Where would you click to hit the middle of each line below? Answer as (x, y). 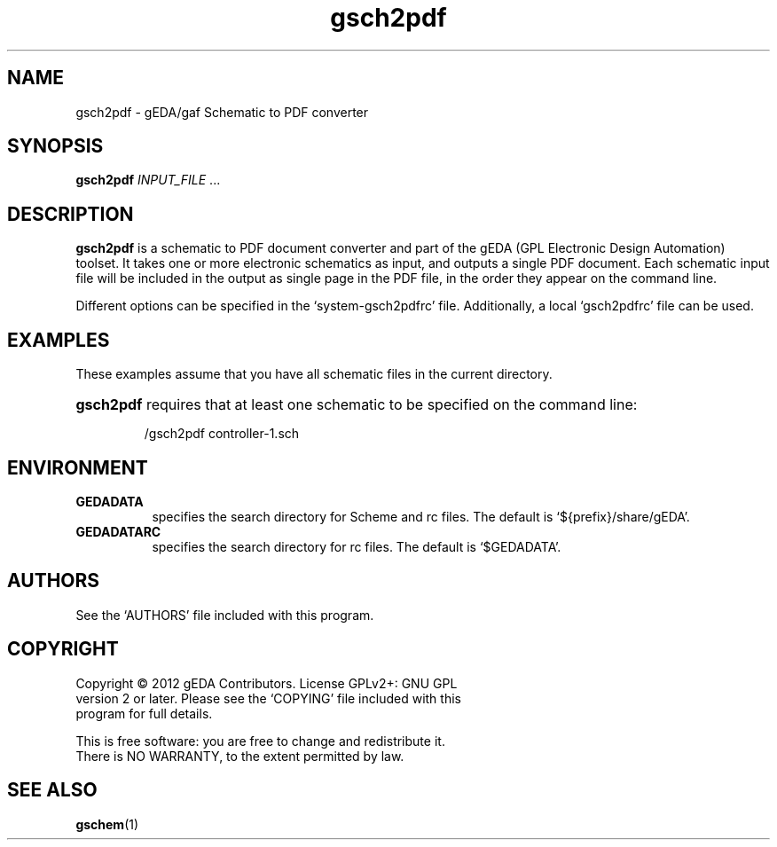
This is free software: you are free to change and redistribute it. (260, 741)
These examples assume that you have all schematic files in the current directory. (314, 374)
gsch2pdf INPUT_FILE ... (148, 180)
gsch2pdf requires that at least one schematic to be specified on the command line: (357, 405)
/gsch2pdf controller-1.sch (222, 434)
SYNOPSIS (55, 146)
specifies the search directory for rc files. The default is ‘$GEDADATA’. (357, 546)
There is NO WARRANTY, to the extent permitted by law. (240, 756)
